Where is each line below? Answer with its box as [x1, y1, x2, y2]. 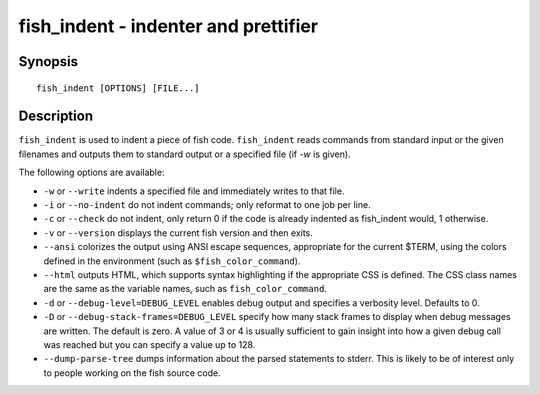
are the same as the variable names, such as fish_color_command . [43, 283, 327, 295]
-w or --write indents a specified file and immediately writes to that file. [43, 185, 345, 197]
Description [18, 108, 94, 125]
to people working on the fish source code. [43, 366, 222, 379]
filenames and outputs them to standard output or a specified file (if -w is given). [18, 148, 351, 160]
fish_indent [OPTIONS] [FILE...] [36, 82, 200, 94]
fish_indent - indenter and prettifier [18, 15, 319, 37]
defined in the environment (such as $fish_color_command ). [43, 255, 301, 267]
